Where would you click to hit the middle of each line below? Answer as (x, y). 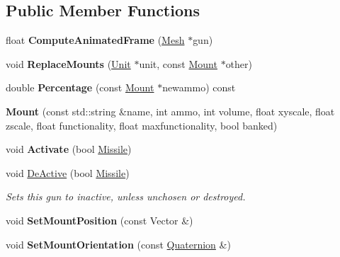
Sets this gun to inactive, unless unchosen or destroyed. (126, 196)
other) (239, 63)
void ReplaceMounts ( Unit (68, 63)
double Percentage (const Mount (80, 87)
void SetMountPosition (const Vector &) (100, 220)
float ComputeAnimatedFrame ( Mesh (95, 40)
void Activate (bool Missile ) (69, 149)
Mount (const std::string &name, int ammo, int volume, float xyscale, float (170, 111)
